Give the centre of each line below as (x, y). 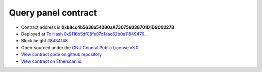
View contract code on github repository (61, 54)
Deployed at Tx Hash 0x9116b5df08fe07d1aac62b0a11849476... (84, 34)
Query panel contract (53, 13)
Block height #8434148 (44, 41)
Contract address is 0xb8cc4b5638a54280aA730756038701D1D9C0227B (98, 27)
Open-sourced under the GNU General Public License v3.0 (80, 47)
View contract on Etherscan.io (51, 61)
